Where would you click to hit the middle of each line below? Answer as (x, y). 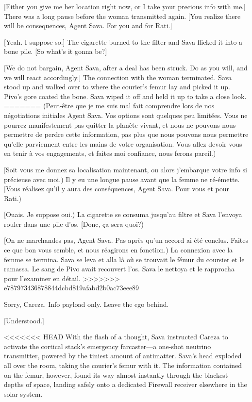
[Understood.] (24, 320)
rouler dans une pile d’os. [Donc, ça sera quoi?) (74, 224)
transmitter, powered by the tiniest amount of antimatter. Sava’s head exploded (123, 356)
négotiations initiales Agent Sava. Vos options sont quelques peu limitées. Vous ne (126, 115)
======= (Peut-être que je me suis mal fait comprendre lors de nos (109, 106)
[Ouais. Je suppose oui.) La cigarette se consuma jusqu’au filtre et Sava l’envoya (123, 214)
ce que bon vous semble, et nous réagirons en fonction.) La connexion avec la (118, 250)
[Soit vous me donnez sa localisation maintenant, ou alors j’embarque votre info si (126, 169)
